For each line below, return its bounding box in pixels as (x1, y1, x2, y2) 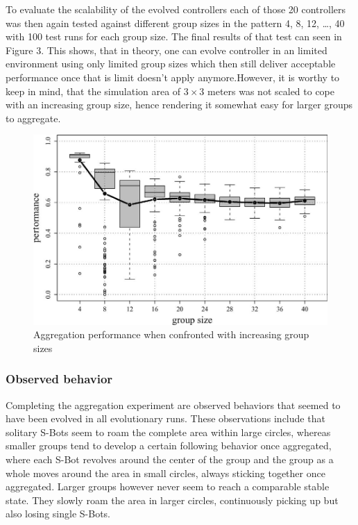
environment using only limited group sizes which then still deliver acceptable (6, 56, 336, 71)
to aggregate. (6, 110, 61, 125)
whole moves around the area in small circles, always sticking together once (6, 465, 325, 480)
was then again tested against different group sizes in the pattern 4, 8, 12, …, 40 (6, 15, 345, 30)
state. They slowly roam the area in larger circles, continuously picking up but (6, 492, 339, 507)
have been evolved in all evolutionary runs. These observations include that (6, 411, 325, 426)
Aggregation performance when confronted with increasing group (33, 327, 309, 342)
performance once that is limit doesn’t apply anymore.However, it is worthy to (6, 69, 340, 84)
